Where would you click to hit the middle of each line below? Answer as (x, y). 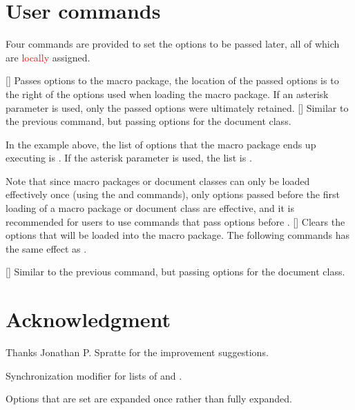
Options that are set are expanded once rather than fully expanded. (149, 399)
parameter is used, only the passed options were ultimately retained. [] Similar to (177, 107)
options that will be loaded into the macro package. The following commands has (178, 235)
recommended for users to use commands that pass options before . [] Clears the (175, 221)
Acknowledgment (88, 319)
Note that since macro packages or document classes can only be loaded (158, 180)
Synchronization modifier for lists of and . (94, 375)
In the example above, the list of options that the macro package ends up (161, 144)
